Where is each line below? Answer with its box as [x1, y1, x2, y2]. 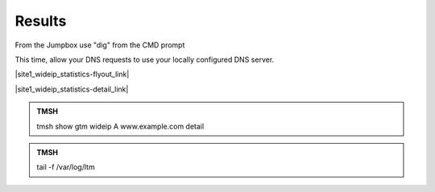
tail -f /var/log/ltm [36, 162, 96, 172]
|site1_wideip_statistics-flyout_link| [14, 69, 130, 80]
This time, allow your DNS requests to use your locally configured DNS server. [14, 55, 275, 64]
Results [14, 12, 67, 30]
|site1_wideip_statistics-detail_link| [14, 84, 129, 94]
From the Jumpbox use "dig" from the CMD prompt [14, 40, 185, 50]
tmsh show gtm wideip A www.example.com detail [36, 121, 205, 131]
